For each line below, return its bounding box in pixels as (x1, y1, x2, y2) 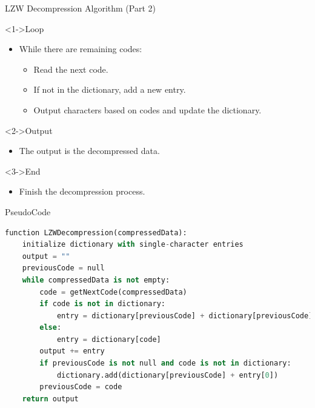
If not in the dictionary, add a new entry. (33, 83, 186, 96)
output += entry (39, 347, 105, 356)
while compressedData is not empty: (22, 275, 170, 284)
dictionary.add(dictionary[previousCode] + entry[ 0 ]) (56, 370, 279, 380)
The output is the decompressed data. (19, 144, 160, 157)
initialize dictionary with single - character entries (22, 240, 244, 249)
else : (39, 323, 62, 332)
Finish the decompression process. (19, 185, 145, 198)
